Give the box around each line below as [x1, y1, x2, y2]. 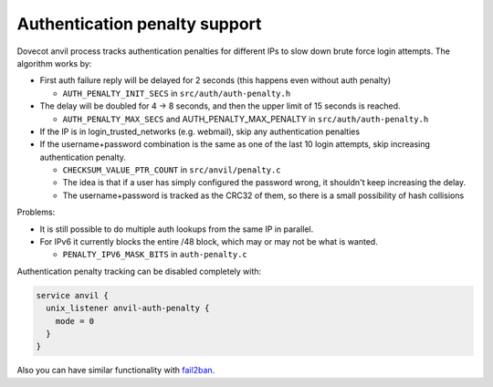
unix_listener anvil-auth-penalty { [46, 303, 210, 314]
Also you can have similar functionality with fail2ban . [16, 365, 215, 376]
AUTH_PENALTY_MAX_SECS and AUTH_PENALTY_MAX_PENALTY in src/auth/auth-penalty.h [62, 113, 429, 124]
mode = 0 [55, 316, 95, 326]
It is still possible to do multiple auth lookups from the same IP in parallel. [39, 224, 314, 235]
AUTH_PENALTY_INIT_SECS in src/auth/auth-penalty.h [62, 88, 291, 99]
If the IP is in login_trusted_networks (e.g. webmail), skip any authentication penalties [39, 126, 361, 137]
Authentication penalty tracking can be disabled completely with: [16, 266, 262, 277]
